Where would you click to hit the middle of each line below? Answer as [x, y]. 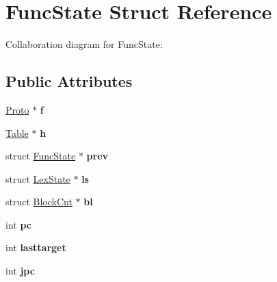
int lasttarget [36, 247]
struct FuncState [41, 156]
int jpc [20, 271]
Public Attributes [69, 81]
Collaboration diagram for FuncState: [84, 44]
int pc [18, 224]
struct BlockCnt [39, 202]
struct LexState [38, 178]
